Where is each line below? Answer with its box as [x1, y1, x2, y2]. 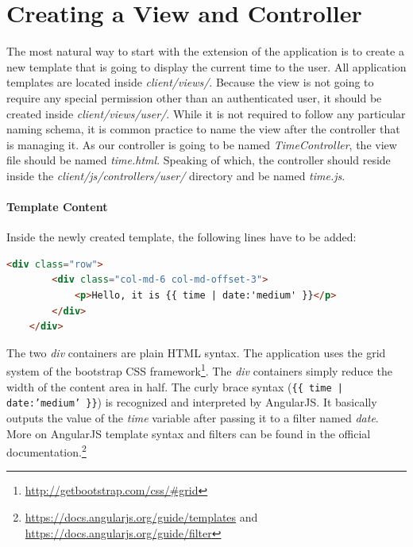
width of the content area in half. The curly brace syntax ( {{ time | [6, 378, 343, 395]
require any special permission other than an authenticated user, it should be [6, 89, 382, 106]
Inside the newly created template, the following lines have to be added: [6, 229, 357, 245]
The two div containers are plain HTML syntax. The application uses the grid [6, 344, 386, 360]
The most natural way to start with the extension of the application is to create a [6, 43, 404, 60]
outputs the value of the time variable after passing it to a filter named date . [6, 409, 379, 426]
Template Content [6, 198, 108, 215]
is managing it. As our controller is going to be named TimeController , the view [6, 136, 397, 152]
